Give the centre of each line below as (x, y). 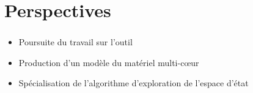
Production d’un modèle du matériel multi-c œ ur (109, 62)
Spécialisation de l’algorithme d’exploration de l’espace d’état (134, 83)
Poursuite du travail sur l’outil (75, 42)
